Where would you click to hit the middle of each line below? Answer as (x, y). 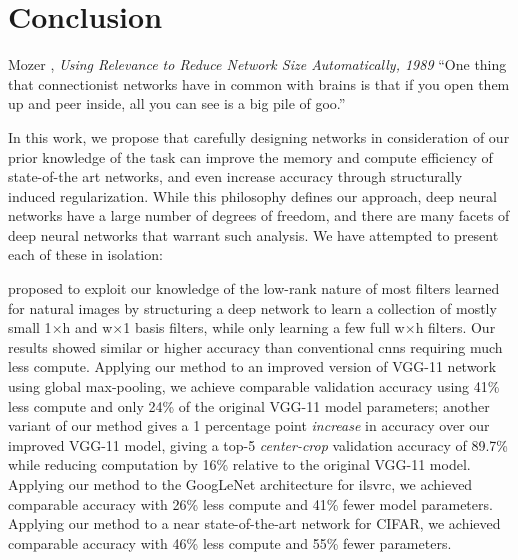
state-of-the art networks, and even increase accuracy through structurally (235, 176)
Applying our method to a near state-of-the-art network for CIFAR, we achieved (254, 523)
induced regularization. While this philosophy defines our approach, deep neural (252, 195)
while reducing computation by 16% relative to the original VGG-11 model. (239, 464)
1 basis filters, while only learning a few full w (264, 327)
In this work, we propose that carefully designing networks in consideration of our (259, 136)
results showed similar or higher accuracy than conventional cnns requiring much (255, 346)
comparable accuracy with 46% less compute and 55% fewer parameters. (230, 542)
